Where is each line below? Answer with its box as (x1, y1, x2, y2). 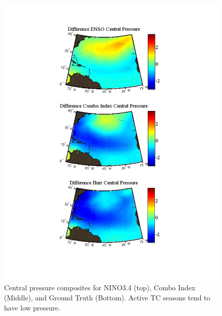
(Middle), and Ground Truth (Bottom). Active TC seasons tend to (4, 292, 210, 303)
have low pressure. (4, 302, 61, 312)
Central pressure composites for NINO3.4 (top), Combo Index (4, 282, 196, 293)
